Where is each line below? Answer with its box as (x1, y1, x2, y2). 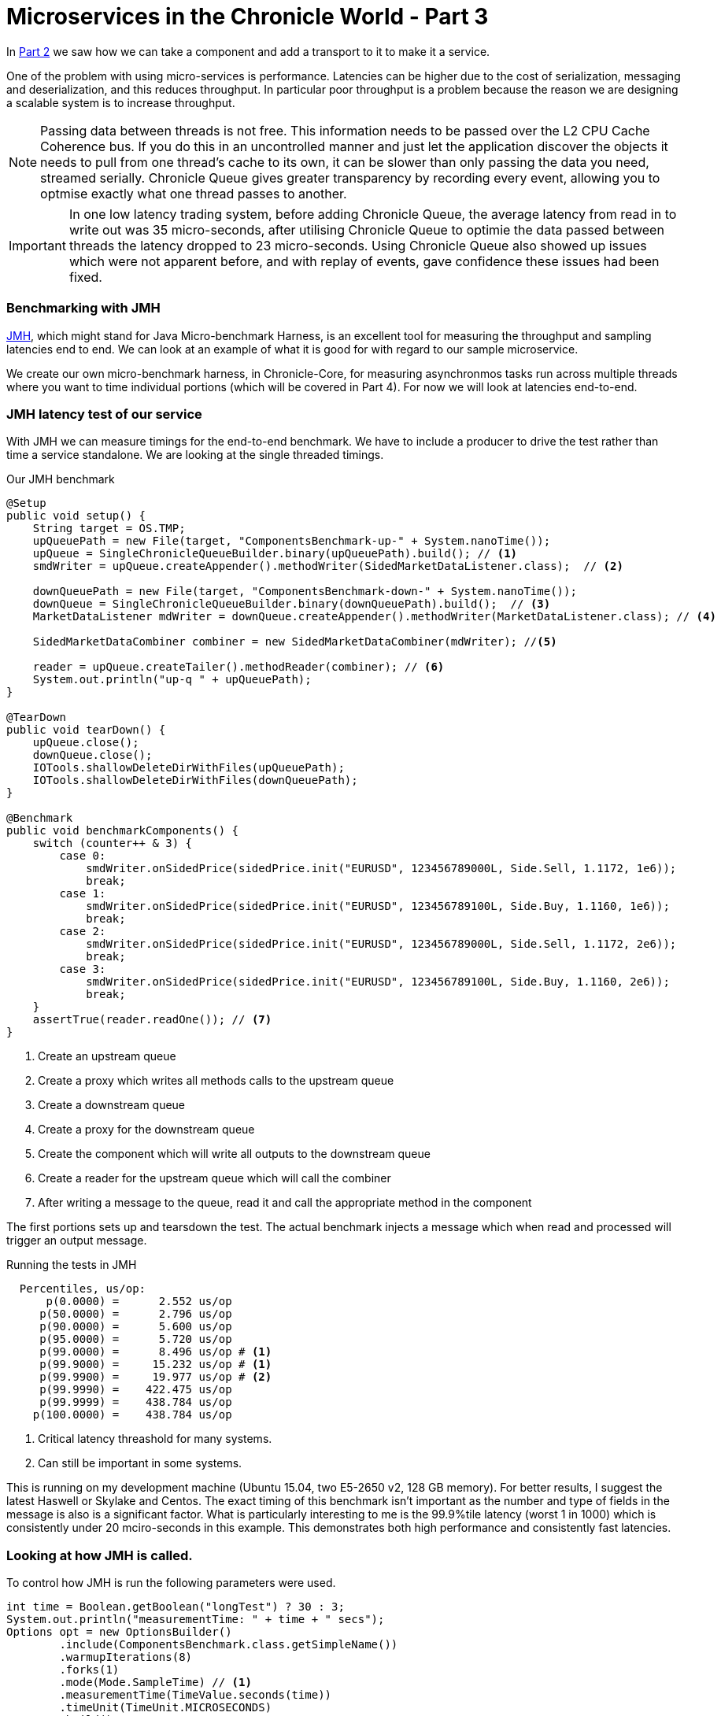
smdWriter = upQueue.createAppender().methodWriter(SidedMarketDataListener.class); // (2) (32, 560, 623, 573)
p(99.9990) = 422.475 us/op (39, 1383, 232, 1396)
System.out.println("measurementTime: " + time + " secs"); (6, 1613, 385, 1625)
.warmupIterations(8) (59, 1651, 193, 1663)
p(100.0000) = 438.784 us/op (32, 1408, 232, 1422)
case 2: (59, 925, 106, 938)
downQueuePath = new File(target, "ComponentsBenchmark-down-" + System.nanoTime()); (32, 585, 577, 598)
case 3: (59, 963, 106, 976)
